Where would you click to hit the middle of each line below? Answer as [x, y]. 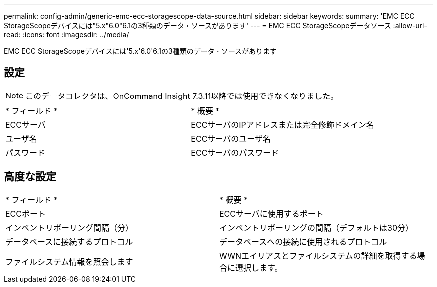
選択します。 [259, 267]
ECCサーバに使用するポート [272, 214]
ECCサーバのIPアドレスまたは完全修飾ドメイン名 [282, 125]
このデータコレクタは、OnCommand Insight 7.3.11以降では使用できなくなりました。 [182, 96]
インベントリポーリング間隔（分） [70, 228]
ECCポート [26, 214]
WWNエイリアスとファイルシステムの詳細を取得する [318, 255]
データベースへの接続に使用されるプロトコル [303, 241]
